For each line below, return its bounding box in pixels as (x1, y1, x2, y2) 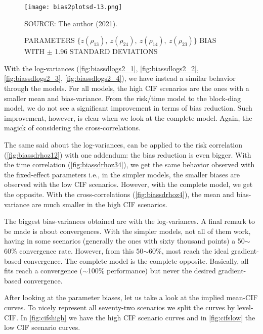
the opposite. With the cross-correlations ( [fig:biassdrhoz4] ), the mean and (4, 188, 234, 199)
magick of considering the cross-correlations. (4, 122, 141, 133)
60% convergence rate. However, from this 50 (4, 245, 144, 256)
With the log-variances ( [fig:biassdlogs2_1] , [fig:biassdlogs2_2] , (4, 63, 199, 73)
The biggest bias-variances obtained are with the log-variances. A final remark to (4, 216, 255, 226)
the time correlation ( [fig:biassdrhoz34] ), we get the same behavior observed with (4, 159, 255, 170)
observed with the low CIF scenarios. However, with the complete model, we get (4, 179, 253, 189)
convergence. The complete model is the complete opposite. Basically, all (23, 255, 249, 266)
